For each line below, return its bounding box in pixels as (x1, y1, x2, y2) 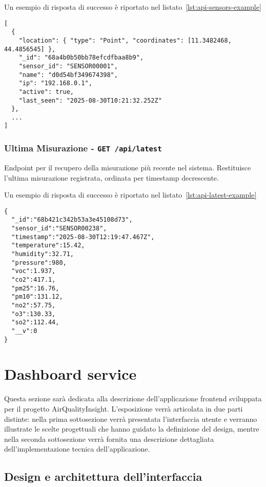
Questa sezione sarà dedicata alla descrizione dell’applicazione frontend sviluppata (4, 393, 262, 404)
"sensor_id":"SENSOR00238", (11, 225, 107, 232)
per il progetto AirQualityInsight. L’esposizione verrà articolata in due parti (4, 403, 243, 414)
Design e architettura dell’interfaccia (4, 469, 202, 484)
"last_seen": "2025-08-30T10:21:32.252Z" (18, 96, 162, 104)
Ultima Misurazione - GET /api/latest (4, 142, 162, 154)
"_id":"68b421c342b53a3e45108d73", (11, 216, 133, 224)
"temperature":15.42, (11, 242, 85, 249)
